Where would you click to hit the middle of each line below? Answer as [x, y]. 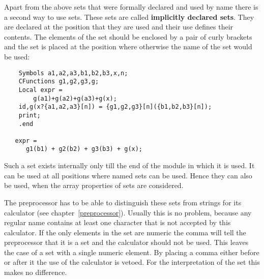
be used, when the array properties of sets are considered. [94, 185]
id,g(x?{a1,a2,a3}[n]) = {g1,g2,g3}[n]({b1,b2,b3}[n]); [115, 107]
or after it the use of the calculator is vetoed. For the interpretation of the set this [132, 262]
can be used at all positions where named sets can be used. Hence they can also [128, 175]
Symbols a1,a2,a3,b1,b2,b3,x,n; [73, 73]
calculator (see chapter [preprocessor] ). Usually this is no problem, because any [128, 212]
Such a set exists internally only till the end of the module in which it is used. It [129, 165]
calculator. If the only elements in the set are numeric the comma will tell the [125, 232]
